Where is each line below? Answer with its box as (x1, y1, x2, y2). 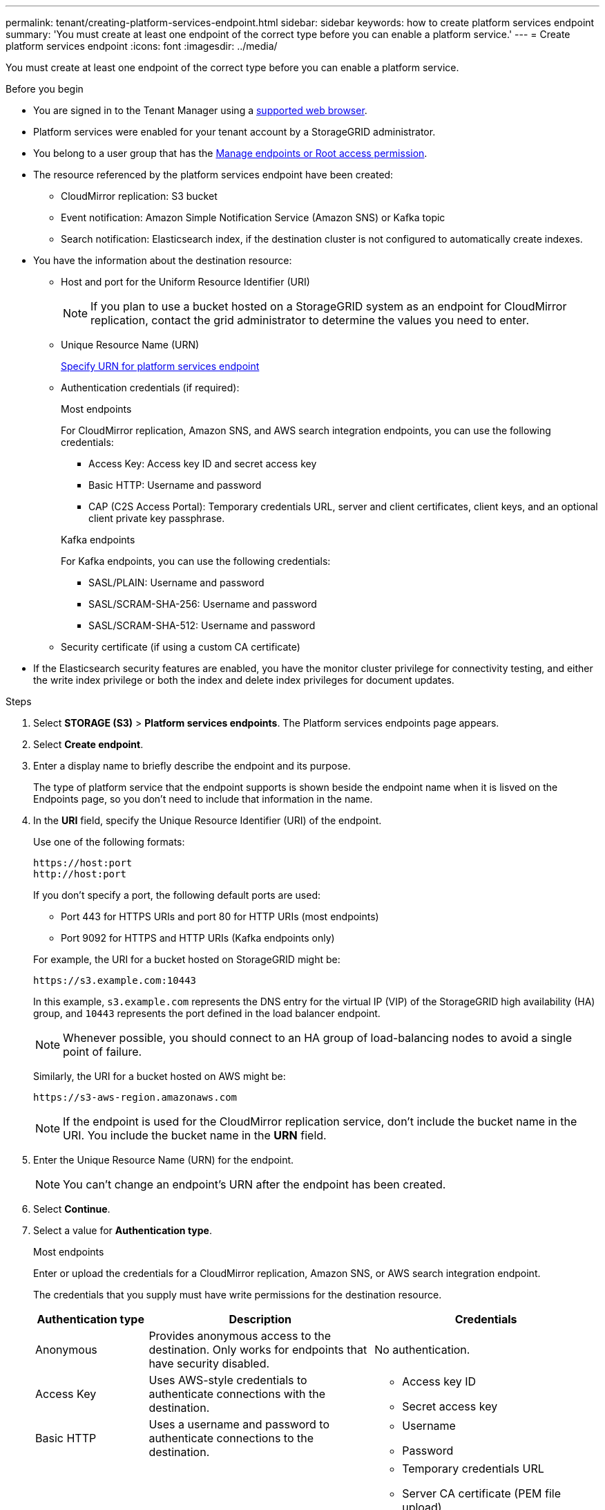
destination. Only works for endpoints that (148, 1343, 367, 1357)
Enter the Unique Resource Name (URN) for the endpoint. (33, 1154, 294, 1166)
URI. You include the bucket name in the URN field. (63, 1128, 327, 1142)
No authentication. (374, 1343, 470, 1357)
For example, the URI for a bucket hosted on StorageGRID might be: (33, 953, 340, 965)
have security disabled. (148, 1357, 270, 1370)
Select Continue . (33, 1203, 111, 1215)
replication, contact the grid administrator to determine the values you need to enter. (90, 313, 529, 327)
